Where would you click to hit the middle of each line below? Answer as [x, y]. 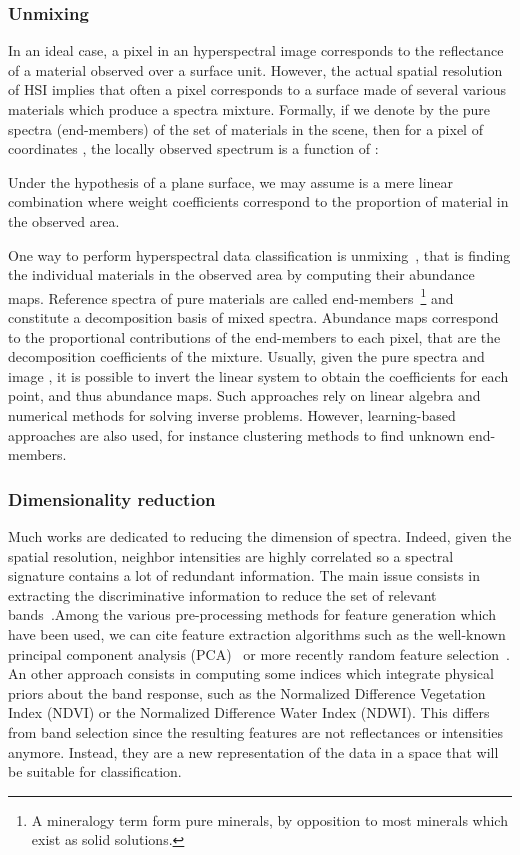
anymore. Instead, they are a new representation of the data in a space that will [253, 751]
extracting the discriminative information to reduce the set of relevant [222, 594]
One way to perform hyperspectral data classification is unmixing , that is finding [259, 254]
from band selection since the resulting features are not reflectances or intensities [256, 731]
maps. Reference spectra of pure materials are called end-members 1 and [231, 296]
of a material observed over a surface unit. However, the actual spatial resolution [255, 69]
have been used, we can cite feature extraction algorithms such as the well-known [257, 633]
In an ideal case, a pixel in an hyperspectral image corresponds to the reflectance [256, 50]
